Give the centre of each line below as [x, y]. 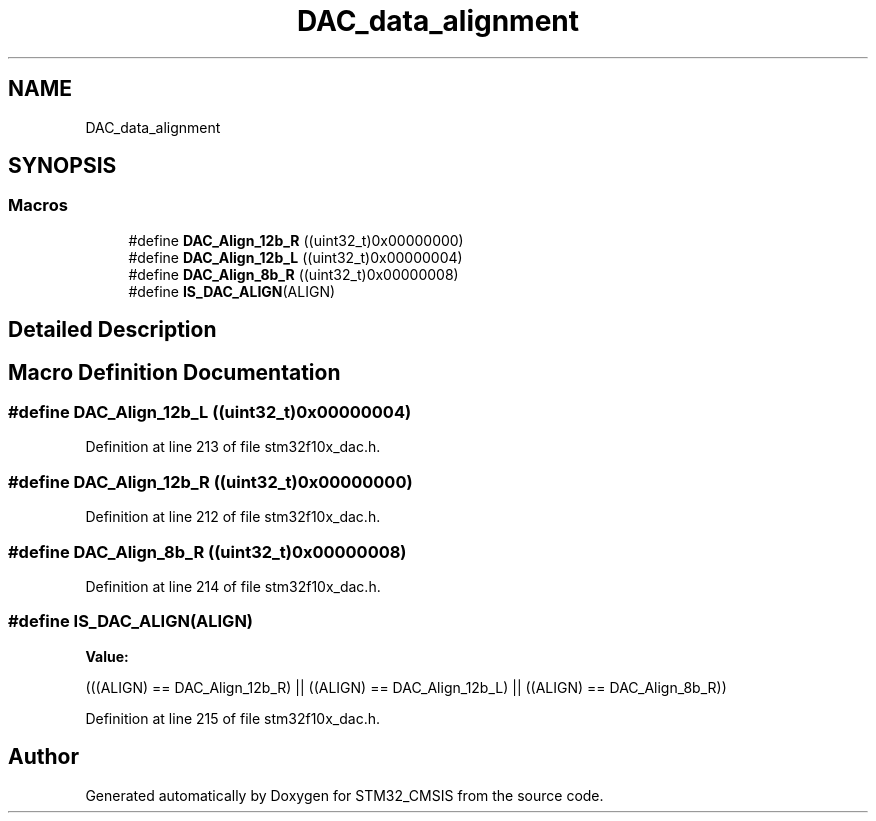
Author [43, 757]
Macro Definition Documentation [174, 372]
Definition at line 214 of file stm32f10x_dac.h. [233, 586]
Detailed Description [112, 330]
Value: [107, 656]
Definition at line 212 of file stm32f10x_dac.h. [233, 517]
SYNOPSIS [62, 166]
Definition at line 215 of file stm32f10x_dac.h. [232, 718]
